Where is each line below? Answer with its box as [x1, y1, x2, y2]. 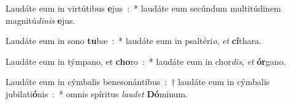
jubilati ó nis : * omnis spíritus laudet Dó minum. [6, 87, 188, 100]
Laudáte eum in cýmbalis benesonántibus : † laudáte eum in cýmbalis [6, 75, 270, 88]
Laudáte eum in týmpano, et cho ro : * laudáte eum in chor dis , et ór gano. [6, 54, 286, 67]
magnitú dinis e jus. [6, 13, 75, 26]
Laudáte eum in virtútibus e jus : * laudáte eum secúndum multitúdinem [6, 2, 281, 14]
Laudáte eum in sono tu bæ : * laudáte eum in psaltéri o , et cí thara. [6, 34, 262, 47]
